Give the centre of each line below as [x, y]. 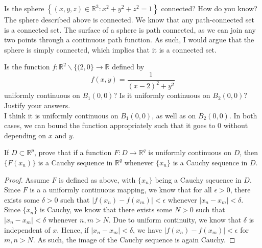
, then [249, 152]
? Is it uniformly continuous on [162, 95]
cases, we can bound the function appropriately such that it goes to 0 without [126, 125]
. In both [243, 115]
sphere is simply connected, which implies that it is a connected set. [110, 49]
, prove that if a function [73, 152]
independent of [27, 229]
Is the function [27, 67]
